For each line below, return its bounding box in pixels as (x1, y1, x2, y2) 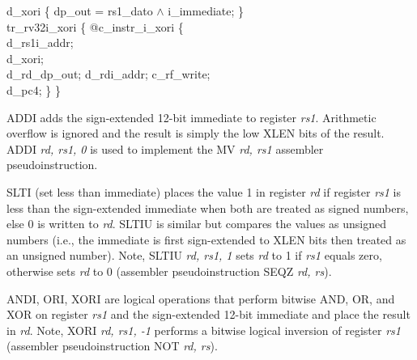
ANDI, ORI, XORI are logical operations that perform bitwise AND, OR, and (6, 290, 395, 307)
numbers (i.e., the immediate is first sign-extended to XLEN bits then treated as (6, 231, 406, 248)
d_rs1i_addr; (6, 34, 74, 51)
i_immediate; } (168, 2, 245, 19)
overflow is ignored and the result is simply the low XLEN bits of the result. (6, 125, 385, 142)
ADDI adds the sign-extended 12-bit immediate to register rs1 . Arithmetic (6, 108, 377, 125)
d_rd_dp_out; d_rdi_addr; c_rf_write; (6, 66, 211, 83)
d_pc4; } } (6, 81, 61, 98)
